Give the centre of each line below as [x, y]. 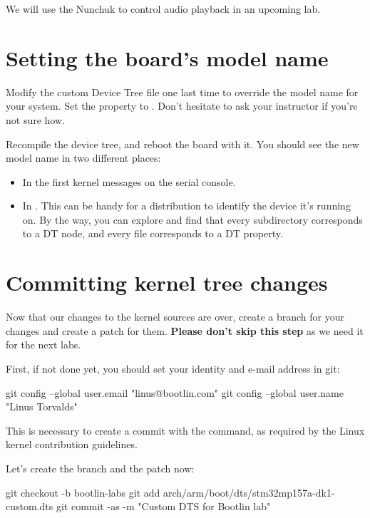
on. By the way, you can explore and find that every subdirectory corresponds [192, 219]
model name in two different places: [83, 158]
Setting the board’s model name [167, 57]
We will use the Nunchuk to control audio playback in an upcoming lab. [163, 9]
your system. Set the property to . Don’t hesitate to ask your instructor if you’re [182, 106]
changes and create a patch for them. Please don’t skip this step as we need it [185, 330]
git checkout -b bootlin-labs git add [83, 492]
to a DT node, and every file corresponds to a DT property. [153, 233]
